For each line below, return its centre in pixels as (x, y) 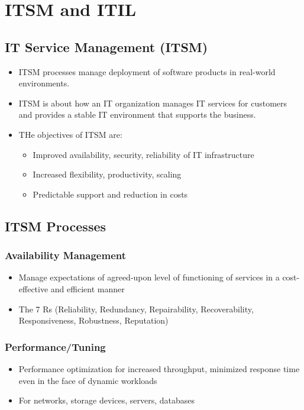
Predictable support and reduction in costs (110, 194)
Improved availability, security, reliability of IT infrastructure (143, 154)
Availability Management (65, 255)
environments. (44, 83)
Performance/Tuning (55, 346)
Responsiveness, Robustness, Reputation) (93, 320)
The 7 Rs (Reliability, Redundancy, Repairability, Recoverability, (136, 309)
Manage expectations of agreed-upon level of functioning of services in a (149, 277)
